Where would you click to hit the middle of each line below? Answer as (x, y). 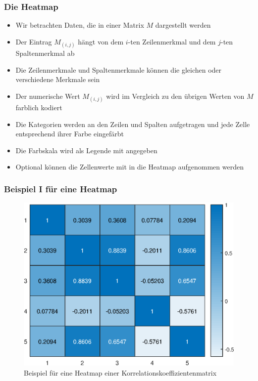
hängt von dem (101, 41)
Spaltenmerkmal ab (45, 53)
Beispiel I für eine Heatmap (61, 189)
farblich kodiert (39, 107)
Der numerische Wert (48, 96)
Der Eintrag (34, 41)
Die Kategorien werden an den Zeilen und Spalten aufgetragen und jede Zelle (133, 124)
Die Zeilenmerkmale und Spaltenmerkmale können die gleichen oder (119, 69)
